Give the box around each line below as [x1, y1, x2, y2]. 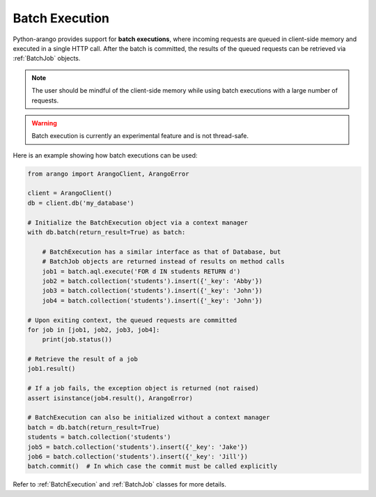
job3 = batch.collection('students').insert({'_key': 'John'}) [42, 286, 263, 295]
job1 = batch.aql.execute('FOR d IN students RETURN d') [42, 267, 241, 275]
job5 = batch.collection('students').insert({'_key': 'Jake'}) [27, 443, 249, 451]
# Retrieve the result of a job [27, 355, 139, 363]
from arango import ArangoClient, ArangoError [27, 169, 189, 178]
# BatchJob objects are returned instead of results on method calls [42, 258, 285, 266]
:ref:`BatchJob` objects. [13, 54, 81, 63]
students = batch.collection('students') [27, 433, 171, 441]
